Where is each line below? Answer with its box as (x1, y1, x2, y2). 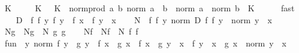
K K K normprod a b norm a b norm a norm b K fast (4, 2, 295, 14)
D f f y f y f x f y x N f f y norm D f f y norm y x (16, 13, 272, 26)
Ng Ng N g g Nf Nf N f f (4, 25, 138, 38)
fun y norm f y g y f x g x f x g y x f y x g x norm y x (4, 36, 286, 49)
